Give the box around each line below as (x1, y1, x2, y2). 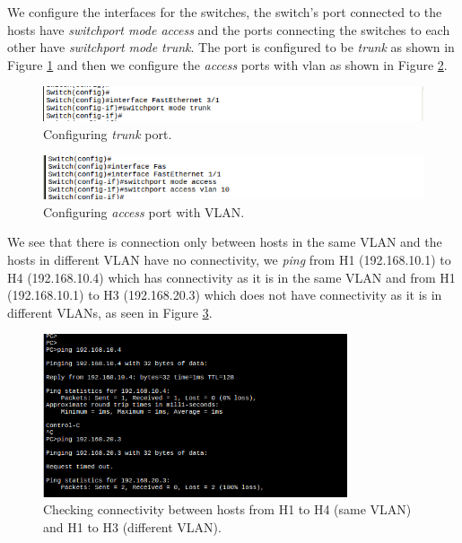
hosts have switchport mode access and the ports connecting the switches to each (7, 20, 450, 39)
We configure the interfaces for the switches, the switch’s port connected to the (7, 3, 442, 21)
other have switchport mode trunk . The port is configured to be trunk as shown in (7, 38, 455, 57)
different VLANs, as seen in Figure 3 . (7, 302, 213, 321)
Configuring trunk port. (43, 124, 172, 143)
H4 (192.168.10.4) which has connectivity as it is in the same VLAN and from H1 (7, 267, 456, 286)
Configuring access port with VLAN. (43, 202, 245, 221)
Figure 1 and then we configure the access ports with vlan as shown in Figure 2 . (7, 55, 448, 74)
